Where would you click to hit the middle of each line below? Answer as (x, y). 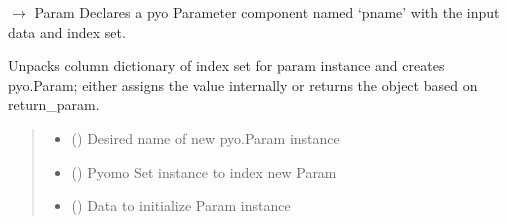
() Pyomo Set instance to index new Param (204, 171)
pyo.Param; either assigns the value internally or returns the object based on (243, 84)
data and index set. (67, 31)
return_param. (54, 104)
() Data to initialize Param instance (181, 205)
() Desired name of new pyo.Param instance (205, 137)
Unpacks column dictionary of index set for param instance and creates (226, 65)
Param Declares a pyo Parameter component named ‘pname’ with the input (267, 12)
